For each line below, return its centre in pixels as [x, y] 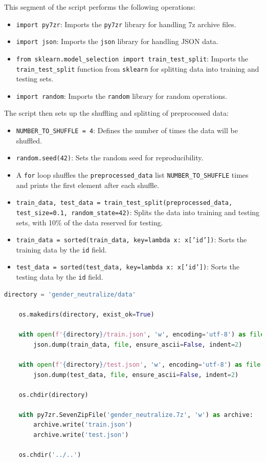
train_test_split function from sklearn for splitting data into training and [138, 68]
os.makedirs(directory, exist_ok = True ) [86, 314]
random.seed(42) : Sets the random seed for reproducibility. [110, 157]
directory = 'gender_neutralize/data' [70, 294]
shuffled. [29, 140]
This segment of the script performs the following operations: [100, 7]
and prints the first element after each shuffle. [87, 185]
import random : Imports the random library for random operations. [121, 96]
